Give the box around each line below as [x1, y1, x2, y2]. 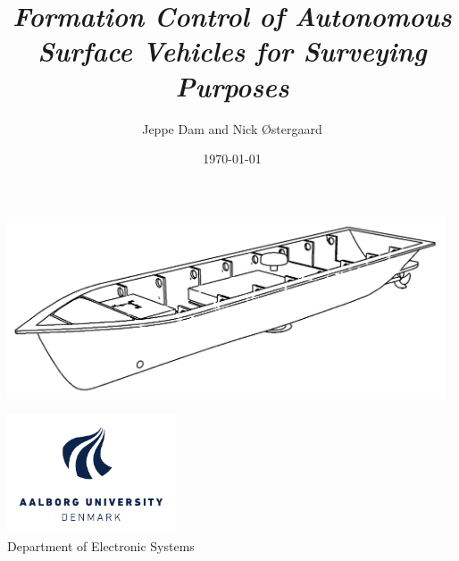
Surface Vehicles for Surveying [38, 32, 427, 70]
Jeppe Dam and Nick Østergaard [142, 119, 322, 138]
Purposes [175, 67, 289, 105]
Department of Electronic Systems [7, 536, 195, 555]
